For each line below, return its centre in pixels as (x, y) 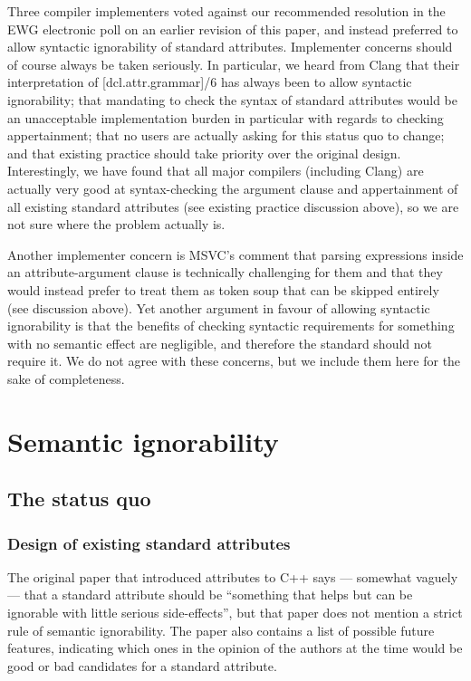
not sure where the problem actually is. (116, 224)
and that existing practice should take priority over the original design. (204, 153)
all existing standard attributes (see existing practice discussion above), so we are (233, 206)
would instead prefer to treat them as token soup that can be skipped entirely (223, 289)
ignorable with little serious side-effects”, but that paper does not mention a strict (235, 613)
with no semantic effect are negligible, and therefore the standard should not (220, 343)
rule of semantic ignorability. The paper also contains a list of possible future (221, 630)
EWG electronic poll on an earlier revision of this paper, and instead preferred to (233, 29)
